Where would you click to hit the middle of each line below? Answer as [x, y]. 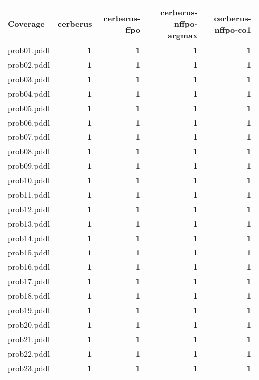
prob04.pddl [29, 93]
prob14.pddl [29, 238]
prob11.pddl [29, 194]
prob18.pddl [29, 296]
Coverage [26, 24]
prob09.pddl [29, 166]
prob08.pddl [29, 151]
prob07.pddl [29, 137]
